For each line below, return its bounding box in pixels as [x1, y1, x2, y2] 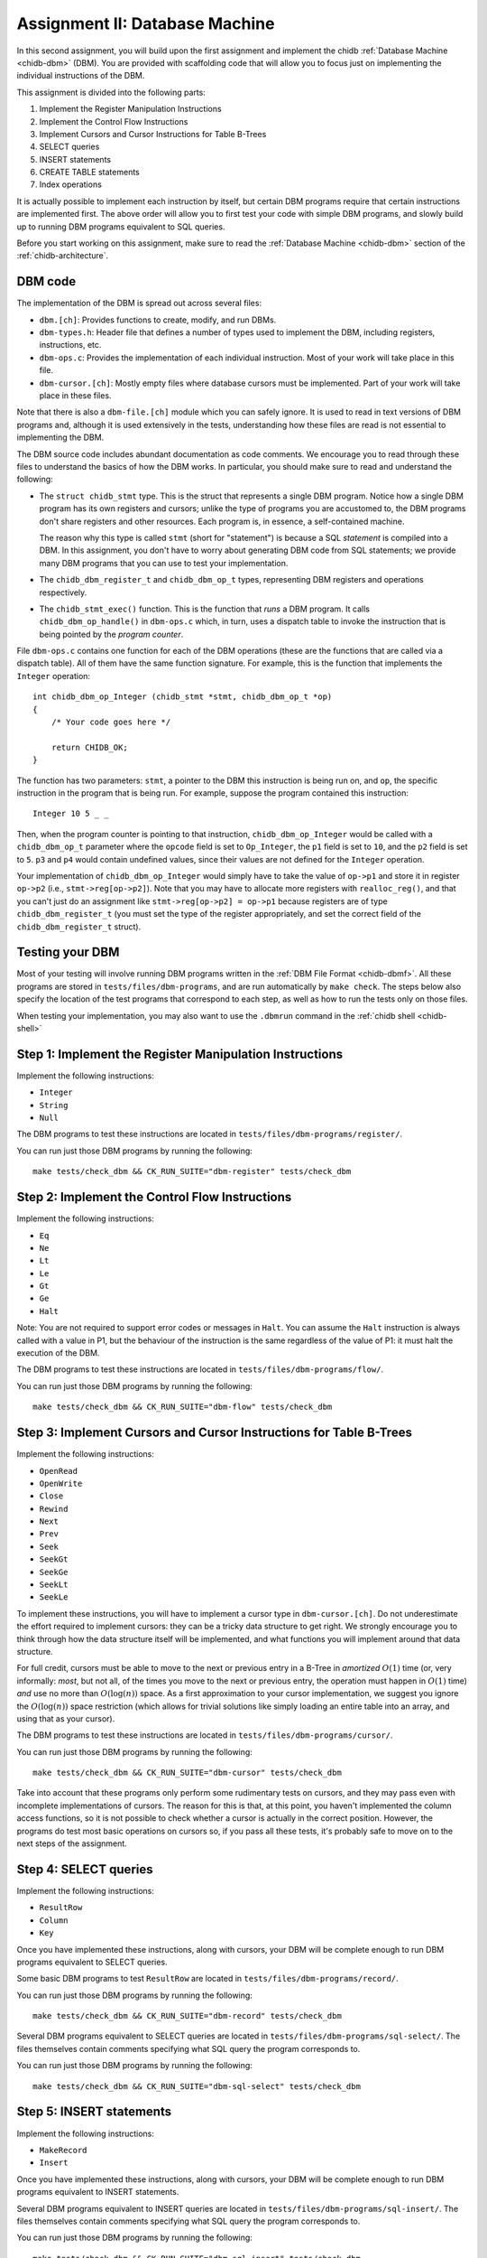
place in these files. [39, 390, 112, 401]
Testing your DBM [16, 945, 120, 960]
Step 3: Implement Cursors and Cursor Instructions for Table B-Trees [16, 1425, 412, 1441]
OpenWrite [39, 1478, 83, 1488]
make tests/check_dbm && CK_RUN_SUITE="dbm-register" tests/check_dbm [32, 1166, 352, 1177]
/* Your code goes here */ [51, 717, 171, 727]
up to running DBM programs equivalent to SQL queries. [16, 221, 225, 232]
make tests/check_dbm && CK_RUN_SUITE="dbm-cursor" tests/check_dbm [32, 1768, 342, 1778]
